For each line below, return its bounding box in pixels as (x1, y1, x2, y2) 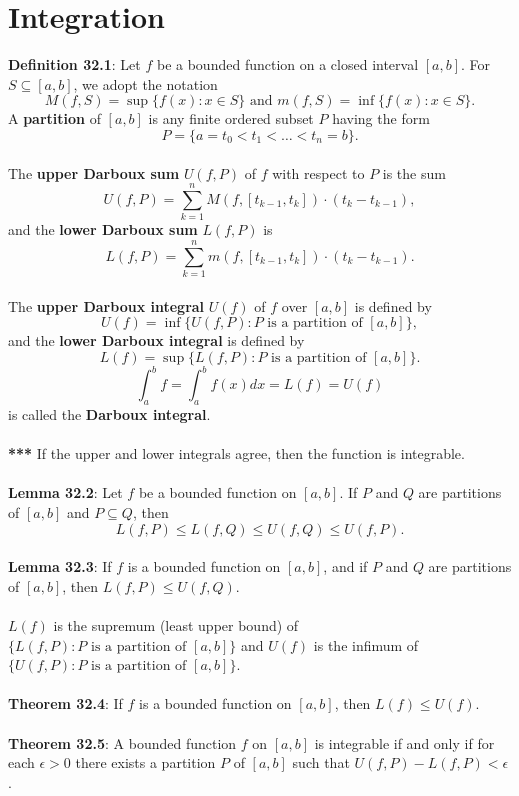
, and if (323, 556, 368, 577)
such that (292, 752, 350, 773)
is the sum (382, 162, 446, 183)
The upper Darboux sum (8, 162, 180, 183)
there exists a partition (75, 752, 216, 773)
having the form (332, 108, 430, 129)
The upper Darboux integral (8, 295, 205, 316)
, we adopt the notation (73, 73, 218, 94)
